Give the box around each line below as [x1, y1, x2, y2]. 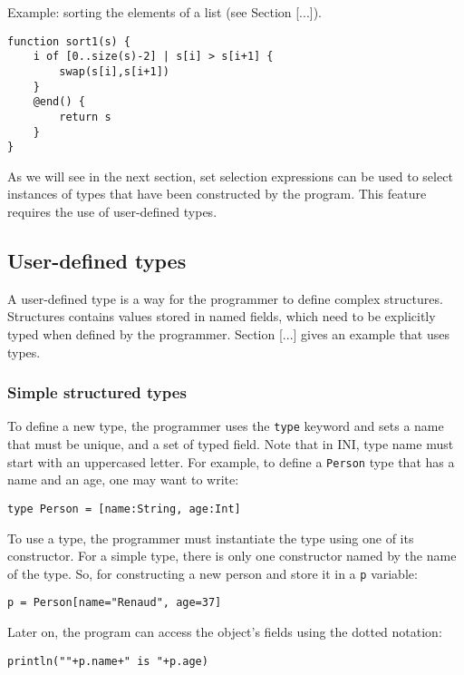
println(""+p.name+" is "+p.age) [7, 654, 208, 668]
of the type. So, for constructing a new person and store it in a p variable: [7, 563, 418, 582]
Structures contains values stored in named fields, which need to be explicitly [7, 307, 436, 326]
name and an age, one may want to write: [7, 470, 239, 489]
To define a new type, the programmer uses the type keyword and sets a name [7, 416, 444, 435]
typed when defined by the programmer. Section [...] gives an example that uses [7, 325, 450, 344]
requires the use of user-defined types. [7, 202, 217, 221]
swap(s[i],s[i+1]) [59, 64, 169, 78]
